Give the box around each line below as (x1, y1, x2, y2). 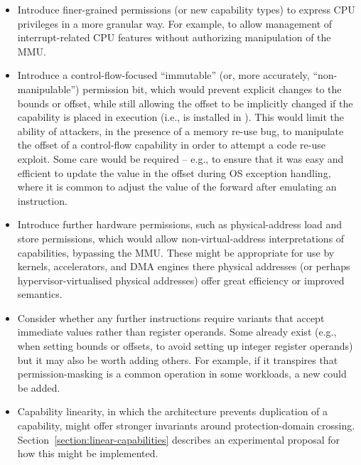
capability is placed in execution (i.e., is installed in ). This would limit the (17, 109, 345, 124)
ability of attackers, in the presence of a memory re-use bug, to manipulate (17, 123, 344, 138)
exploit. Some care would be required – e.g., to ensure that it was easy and (17, 151, 344, 166)
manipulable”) (17, 81, 80, 96)
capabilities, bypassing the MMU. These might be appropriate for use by (17, 245, 335, 260)
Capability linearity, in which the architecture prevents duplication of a (17, 404, 328, 419)
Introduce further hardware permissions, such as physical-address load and (17, 217, 343, 232)
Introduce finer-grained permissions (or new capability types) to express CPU (17, 2, 355, 16)
